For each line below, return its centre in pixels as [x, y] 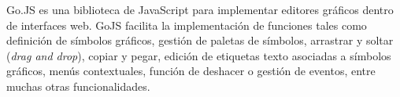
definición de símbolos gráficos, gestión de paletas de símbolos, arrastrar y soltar [200, 40]
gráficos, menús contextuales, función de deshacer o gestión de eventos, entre [191, 71]
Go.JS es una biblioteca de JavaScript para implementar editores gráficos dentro [200, 9]
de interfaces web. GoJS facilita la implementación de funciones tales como [187, 25]
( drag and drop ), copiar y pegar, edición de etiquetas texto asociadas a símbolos [199, 55]
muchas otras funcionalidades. [78, 86]
